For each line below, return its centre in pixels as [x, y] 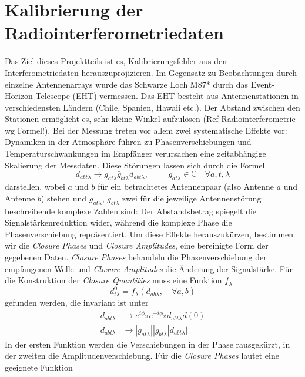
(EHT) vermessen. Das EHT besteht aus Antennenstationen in [185, 96]
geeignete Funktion [39, 367]
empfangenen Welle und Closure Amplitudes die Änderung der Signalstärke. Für [149, 268]
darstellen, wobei [35, 186]
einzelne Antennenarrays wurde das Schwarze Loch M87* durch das [126, 84]
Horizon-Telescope [37, 96]
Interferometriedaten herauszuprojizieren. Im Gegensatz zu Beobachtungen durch [151, 72]
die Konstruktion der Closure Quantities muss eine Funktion [113, 280]
